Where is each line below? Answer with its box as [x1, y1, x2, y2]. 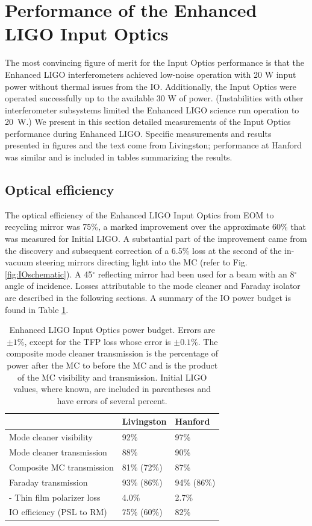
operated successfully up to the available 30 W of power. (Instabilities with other [5, 92, 304, 104]
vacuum [5, 256, 34, 268]
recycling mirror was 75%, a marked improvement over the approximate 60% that [5, 220, 307, 233]
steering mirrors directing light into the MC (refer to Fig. [36, 256, 248, 268]
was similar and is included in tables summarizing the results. [5, 151, 232, 163]
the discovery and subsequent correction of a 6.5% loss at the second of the [5, 244, 282, 256]
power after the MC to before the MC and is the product [7, 358, 218, 371]
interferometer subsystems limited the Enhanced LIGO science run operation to [5, 103, 299, 116]
